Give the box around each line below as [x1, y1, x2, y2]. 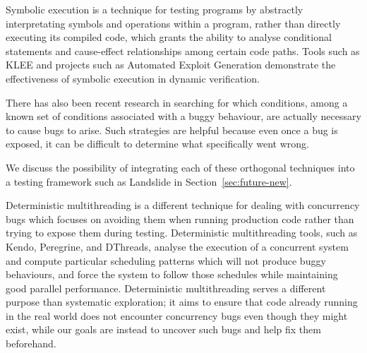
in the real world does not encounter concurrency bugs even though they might [6, 308, 348, 323]
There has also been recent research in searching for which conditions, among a [6, 95, 348, 109]
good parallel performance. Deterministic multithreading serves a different [6, 280, 326, 295]
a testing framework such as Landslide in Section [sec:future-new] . [6, 174, 292, 189]
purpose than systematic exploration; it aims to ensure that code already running [6, 294, 358, 309]
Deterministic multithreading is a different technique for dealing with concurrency [6, 198, 360, 213]
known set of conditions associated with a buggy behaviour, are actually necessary [6, 109, 361, 124]
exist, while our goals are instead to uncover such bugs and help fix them [6, 322, 321, 337]
